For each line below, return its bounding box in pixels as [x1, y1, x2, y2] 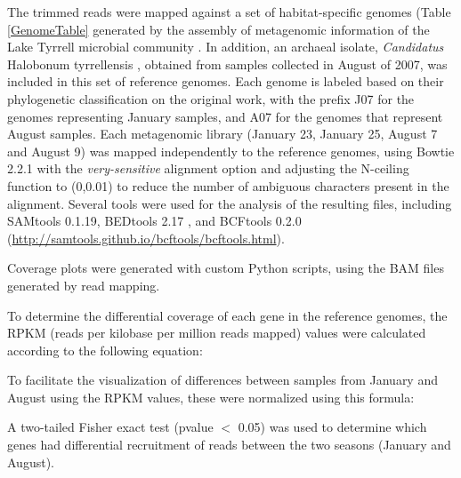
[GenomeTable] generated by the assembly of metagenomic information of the [7, 20, 430, 38]
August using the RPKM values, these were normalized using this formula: [7, 387, 415, 406]
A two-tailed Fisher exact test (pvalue [7, 418, 214, 436]
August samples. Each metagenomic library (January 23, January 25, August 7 [7, 124, 438, 143]
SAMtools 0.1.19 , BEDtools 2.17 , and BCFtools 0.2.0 [7, 211, 302, 230]
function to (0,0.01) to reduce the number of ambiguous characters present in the [7, 176, 449, 195]
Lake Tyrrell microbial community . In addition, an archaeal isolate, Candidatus [7, 37, 444, 56]
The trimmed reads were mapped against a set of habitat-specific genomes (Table [7, 3, 451, 20]
